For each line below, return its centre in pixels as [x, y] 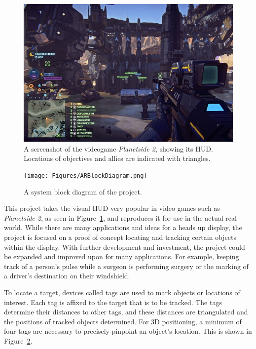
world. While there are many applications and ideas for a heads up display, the [123, 227]
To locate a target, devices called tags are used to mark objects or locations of [122, 292]
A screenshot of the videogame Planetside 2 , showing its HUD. [118, 148]
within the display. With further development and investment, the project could [125, 247]
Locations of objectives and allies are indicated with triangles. [117, 158]
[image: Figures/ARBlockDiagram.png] [86, 176]
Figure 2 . [18, 340]
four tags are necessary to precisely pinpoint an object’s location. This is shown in [128, 331]
